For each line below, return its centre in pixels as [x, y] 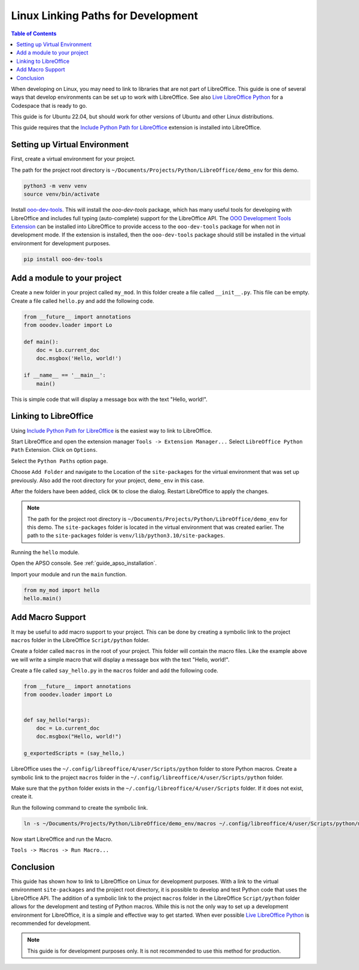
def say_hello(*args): [57, 720]
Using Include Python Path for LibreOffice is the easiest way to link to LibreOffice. [112, 430]
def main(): [41, 342]
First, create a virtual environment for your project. [73, 159]
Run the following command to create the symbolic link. [80, 807]
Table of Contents [34, 34]
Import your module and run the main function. [69, 574]
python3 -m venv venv [55, 186]
